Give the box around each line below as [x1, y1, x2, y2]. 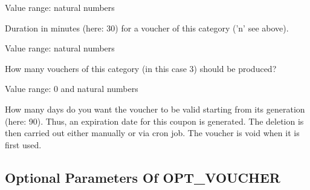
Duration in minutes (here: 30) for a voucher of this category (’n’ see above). [5, 21, 289, 34]
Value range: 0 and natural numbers [5, 82, 138, 95]
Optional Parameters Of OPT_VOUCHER [5, 168, 280, 186]
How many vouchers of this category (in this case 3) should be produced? [5, 62, 277, 74]
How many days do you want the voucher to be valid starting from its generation [5, 102, 305, 115]
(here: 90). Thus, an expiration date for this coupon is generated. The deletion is [5, 114, 304, 127]
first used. [5, 138, 42, 151]
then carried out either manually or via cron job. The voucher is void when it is [5, 126, 300, 139]
